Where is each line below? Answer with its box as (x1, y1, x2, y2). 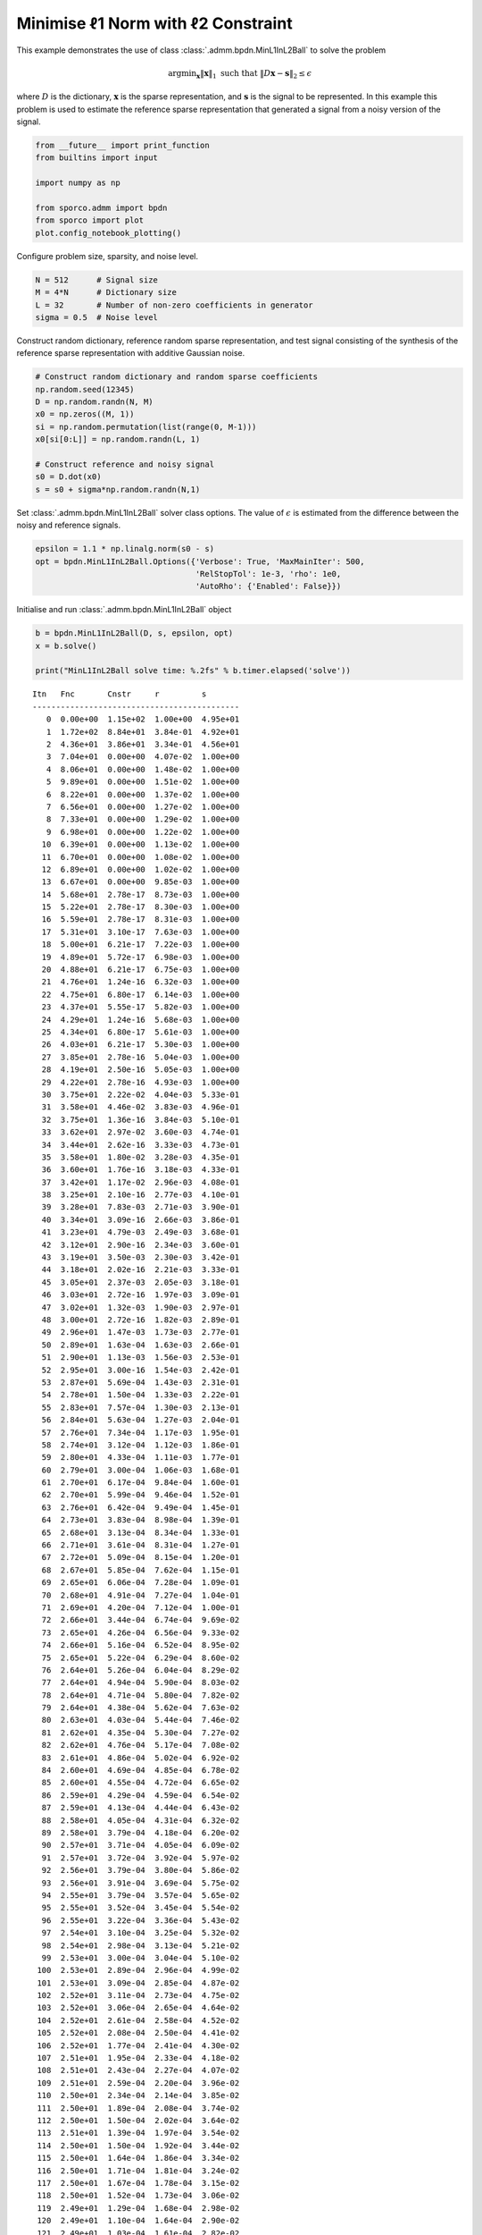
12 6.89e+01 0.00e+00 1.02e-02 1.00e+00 (41, 864, 240, 874)
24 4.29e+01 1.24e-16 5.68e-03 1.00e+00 (41, 1015, 240, 1025)
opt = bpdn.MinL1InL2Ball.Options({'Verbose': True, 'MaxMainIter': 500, (35, 556, 365, 567)
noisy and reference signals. (16, 519, 120, 531)
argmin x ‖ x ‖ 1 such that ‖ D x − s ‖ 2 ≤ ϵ (168, 68, 312, 80)
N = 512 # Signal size (35, 274, 158, 285)
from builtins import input (35, 153, 158, 163)
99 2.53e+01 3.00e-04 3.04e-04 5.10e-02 (41, 1952, 240, 1962)
